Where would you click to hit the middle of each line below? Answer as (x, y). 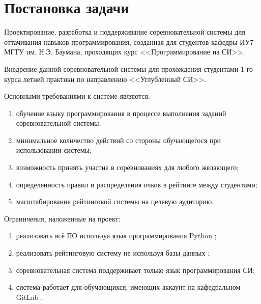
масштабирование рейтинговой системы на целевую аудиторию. (115, 201)
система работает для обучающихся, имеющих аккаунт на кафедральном (128, 287)
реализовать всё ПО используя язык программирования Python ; (116, 236)
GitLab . (30, 297)
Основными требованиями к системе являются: (77, 96)
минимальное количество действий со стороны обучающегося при (118, 140)
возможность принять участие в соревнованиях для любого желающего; (127, 167)
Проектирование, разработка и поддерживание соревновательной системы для (125, 32)
